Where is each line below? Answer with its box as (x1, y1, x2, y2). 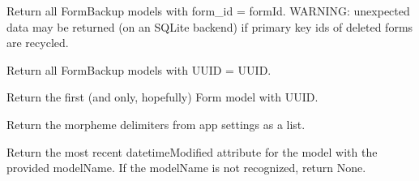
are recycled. (6, 34, 69, 51)
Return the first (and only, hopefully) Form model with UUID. (6, 88, 319, 106)
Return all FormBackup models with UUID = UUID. (6, 61, 271, 78)
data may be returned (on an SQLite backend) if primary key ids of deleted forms (6, 18, 413, 35)
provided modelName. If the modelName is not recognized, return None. (6, 159, 366, 176)
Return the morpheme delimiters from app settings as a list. (6, 115, 306, 132)
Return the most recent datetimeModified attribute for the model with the (6, 143, 378, 160)
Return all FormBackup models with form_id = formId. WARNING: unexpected (6, 2, 410, 19)
